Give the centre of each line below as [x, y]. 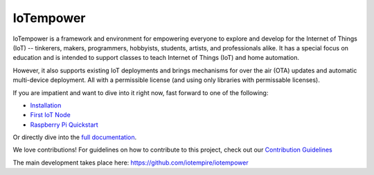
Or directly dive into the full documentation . [75, 137]
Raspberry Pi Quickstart [64, 125]
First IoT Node [50, 115]
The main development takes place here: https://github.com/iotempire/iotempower [131, 163]
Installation [46, 105]
